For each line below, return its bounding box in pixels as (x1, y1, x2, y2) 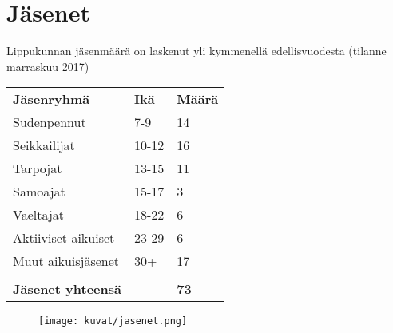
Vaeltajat (13, 205, 65, 224)
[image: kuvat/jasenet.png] (38, 315, 188, 327)
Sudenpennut (13, 113, 86, 132)
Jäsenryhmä (13, 89, 90, 109)
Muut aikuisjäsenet (13, 252, 120, 271)
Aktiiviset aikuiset (13, 228, 115, 248)
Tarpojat (13, 159, 62, 178)
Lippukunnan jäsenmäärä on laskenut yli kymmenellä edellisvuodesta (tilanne (6, 42, 387, 59)
